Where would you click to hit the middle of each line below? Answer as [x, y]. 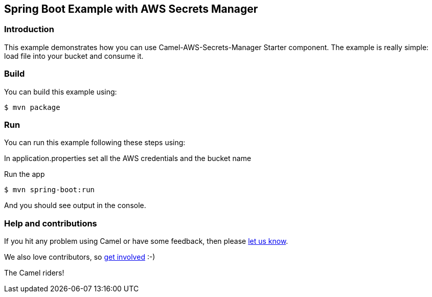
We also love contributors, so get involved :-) [80, 257]
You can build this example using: [61, 92]
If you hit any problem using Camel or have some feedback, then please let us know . [146, 241]
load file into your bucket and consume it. [74, 56]
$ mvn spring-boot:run [50, 190]
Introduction [29, 29]
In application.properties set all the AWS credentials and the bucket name [128, 158]
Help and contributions [51, 223]
